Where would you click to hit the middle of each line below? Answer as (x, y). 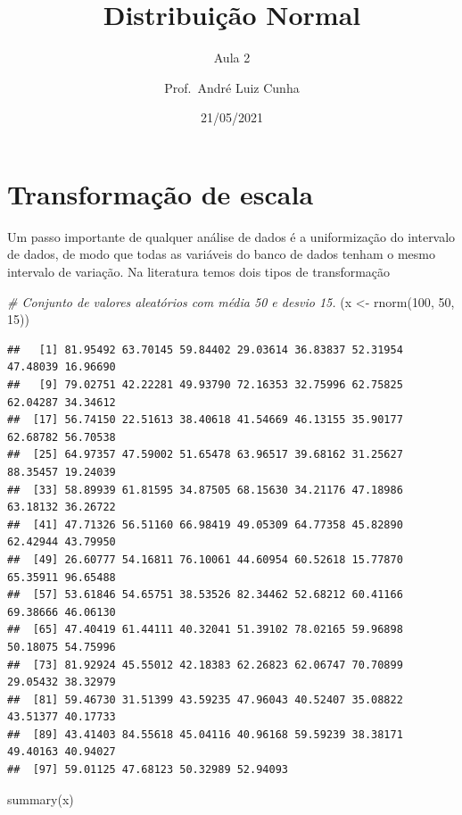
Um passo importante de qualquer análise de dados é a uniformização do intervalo (231, 236)
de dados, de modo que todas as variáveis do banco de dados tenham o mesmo (221, 254)
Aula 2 (232, 58)
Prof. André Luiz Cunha (232, 87)
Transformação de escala (161, 193)
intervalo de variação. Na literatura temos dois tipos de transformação (199, 272)
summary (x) (41, 798)
